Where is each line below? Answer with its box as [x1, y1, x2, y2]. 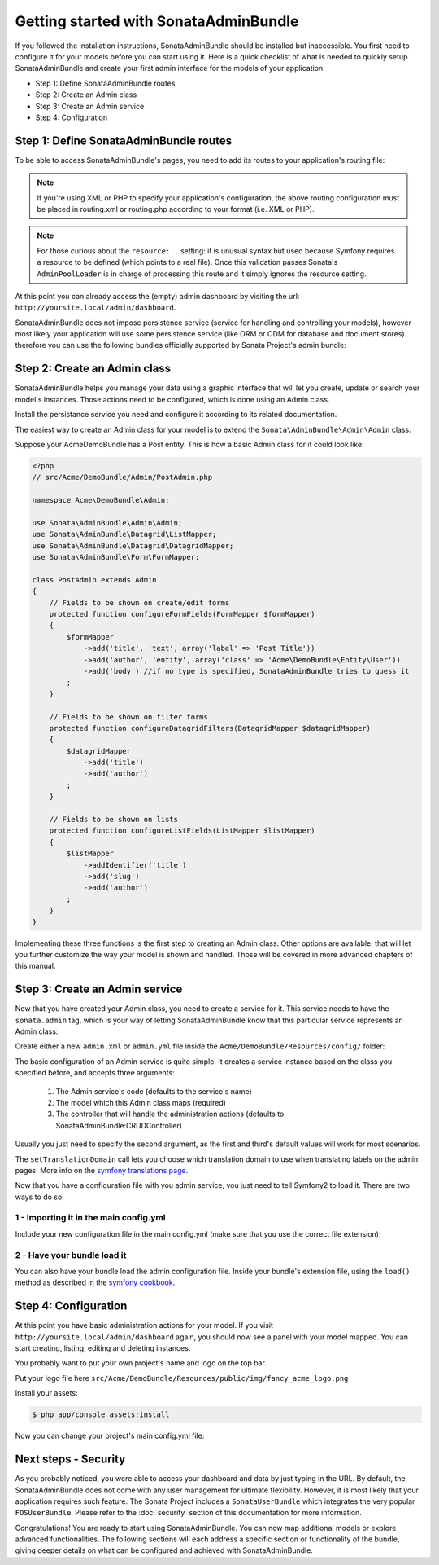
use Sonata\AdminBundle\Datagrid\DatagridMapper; [32, 541, 234, 550]
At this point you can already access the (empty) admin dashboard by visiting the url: [15, 291, 300, 301]
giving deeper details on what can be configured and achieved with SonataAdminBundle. [15, 1545, 313, 1555]
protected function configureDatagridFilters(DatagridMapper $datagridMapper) [49, 723, 372, 732]
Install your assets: [15, 1388, 78, 1398]
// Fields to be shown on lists [49, 815, 179, 824]
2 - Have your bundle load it [15, 1249, 127, 1260]
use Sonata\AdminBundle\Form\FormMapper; [32, 552, 200, 562]
